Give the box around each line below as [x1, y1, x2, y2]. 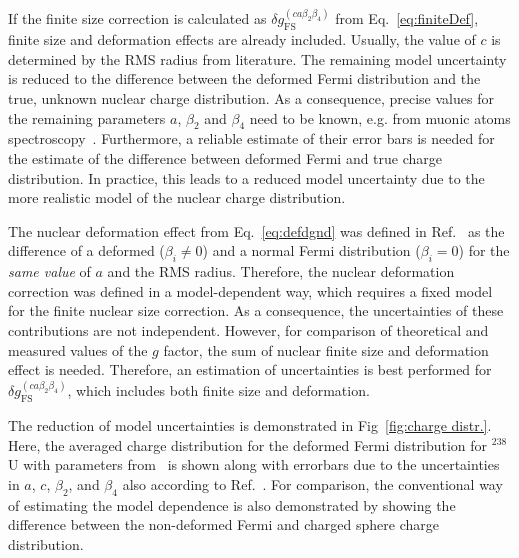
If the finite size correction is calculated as [8, 8, 267, 29]
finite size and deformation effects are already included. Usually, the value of [8, 29, 476, 50]
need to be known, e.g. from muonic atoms [249, 107, 511, 128]
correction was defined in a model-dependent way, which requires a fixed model [8, 280, 493, 301]
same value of [8, 261, 91, 282]
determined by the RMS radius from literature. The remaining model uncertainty [8, 48, 507, 69]
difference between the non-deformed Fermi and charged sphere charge [8, 514, 439, 535]
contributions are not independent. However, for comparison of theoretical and [8, 319, 489, 340]
